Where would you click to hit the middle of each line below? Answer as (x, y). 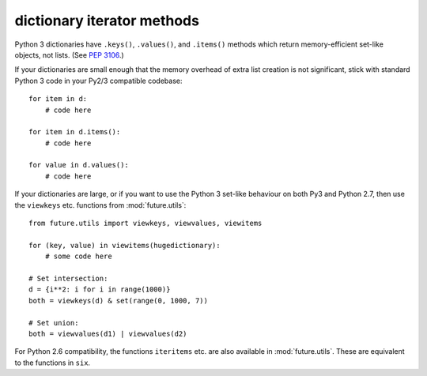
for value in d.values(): (79, 165)
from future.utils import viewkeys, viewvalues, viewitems (145, 224)
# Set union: (54, 323)
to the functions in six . (53, 363)
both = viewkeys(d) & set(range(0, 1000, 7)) (119, 301)
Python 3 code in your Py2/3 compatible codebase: (98, 81)
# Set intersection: (68, 278)
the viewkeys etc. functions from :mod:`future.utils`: (100, 205)
